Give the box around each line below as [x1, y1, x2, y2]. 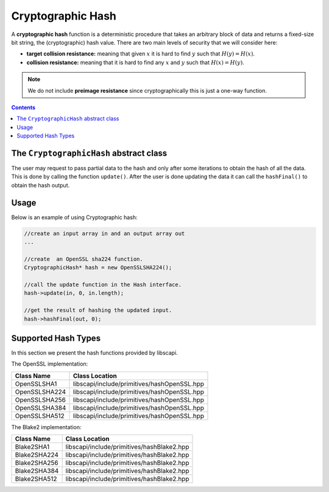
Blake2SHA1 [15, 443, 50, 451]
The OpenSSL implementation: [11, 360, 88, 367]
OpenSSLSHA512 [15, 411, 65, 420]
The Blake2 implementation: [11, 423, 82, 430]
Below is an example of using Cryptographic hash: [11, 214, 138, 221]
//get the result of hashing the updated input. [24, 307, 172, 314]
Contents [11, 104, 36, 111]
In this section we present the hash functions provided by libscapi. [11, 349, 178, 356]
